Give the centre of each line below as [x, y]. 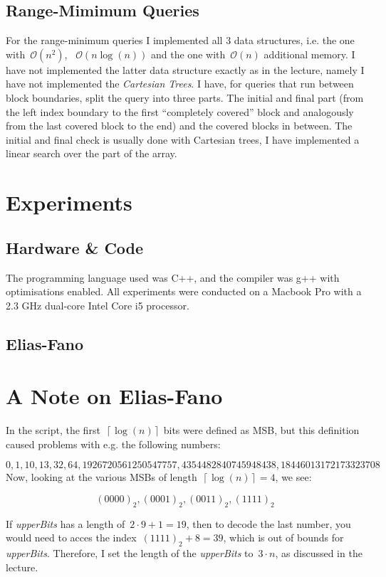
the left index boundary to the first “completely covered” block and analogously [180, 111]
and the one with [188, 54]
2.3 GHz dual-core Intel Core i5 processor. [98, 305]
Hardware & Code [75, 247]
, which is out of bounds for [283, 538]
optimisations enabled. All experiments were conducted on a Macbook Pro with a [184, 291]
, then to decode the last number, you [268, 523]
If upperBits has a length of [66, 523]
